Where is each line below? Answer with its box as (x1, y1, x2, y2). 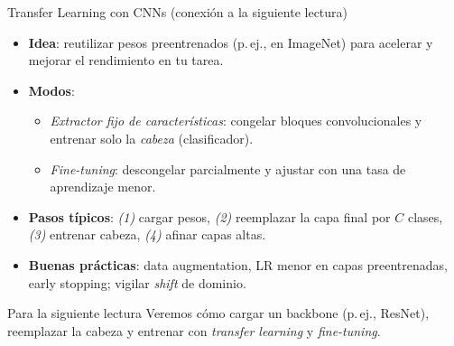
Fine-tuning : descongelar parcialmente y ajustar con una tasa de (50, 159, 406, 178)
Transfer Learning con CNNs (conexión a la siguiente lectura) (7, 3, 348, 21)
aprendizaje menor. (50, 177, 156, 196)
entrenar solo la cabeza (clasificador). (50, 128, 254, 147)
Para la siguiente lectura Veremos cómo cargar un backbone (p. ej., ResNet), (7, 304, 430, 323)
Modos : (28, 80, 75, 99)
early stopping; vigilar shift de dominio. (28, 273, 246, 292)
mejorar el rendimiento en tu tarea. (28, 51, 224, 70)
